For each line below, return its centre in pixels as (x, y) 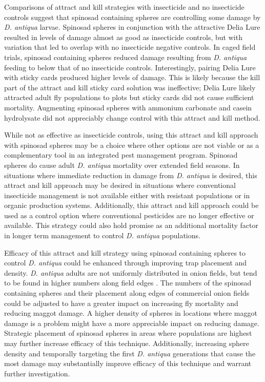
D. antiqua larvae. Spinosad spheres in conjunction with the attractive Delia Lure (132, 27)
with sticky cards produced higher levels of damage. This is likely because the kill (132, 77)
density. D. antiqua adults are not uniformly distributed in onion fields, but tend (131, 272)
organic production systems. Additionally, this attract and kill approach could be (131, 205)
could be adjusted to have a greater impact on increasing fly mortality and (121, 303)
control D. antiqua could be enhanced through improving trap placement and (126, 263)
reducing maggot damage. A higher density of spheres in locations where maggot (131, 313)
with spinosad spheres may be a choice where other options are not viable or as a (132, 145)
